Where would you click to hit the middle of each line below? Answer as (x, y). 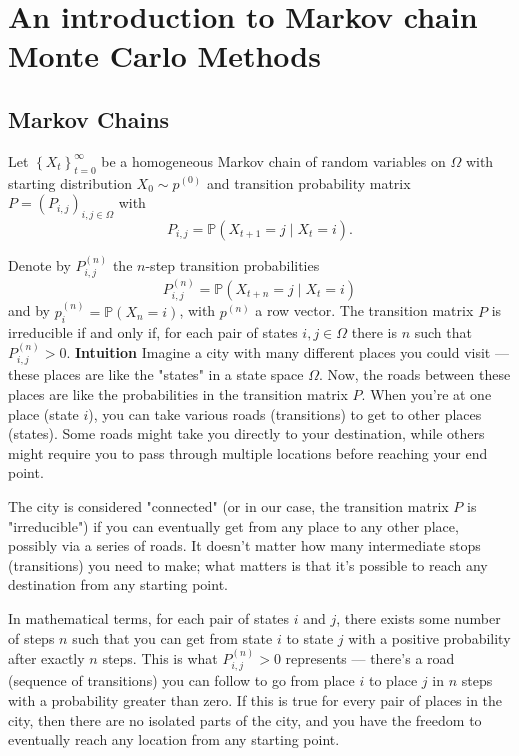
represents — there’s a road (370, 658)
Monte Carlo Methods (164, 55)
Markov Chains (89, 118)
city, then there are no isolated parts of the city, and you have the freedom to (245, 719)
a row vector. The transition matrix (364, 310)
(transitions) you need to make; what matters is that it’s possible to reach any (248, 564)
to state (310, 637)
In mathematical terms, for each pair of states (149, 618)
